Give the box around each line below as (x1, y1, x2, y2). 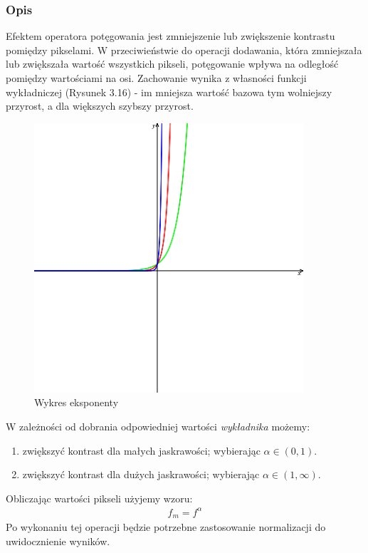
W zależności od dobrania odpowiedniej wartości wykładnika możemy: (6, 418, 310, 433)
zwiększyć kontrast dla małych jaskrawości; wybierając (22, 443, 261, 458)
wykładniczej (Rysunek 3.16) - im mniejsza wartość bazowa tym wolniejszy (6, 84, 332, 99)
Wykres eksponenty (34, 395, 119, 410)
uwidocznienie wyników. (6, 533, 110, 548)
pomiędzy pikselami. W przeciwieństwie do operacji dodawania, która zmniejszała (6, 42, 362, 57)
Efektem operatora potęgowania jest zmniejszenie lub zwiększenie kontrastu (6, 29, 335, 43)
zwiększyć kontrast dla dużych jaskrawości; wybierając (22, 467, 260, 482)
